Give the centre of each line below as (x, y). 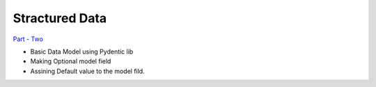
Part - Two (28, 39)
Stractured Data (60, 18)
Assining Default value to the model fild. (88, 71)
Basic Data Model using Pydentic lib (82, 52)
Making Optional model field (71, 61)
